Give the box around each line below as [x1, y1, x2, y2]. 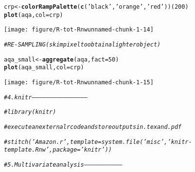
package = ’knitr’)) [53, 146, 112, 154]
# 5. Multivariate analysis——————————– [4, 161, 123, 168]
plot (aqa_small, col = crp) [4, 64, 84, 71]
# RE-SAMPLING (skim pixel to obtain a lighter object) [4, 41, 161, 48]
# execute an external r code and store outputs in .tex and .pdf [4, 123, 182, 130]
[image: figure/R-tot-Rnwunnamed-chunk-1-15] [4, 78, 154, 86]
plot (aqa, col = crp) [4, 11, 63, 18]
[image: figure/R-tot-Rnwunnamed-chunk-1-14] [4, 26, 154, 33]
